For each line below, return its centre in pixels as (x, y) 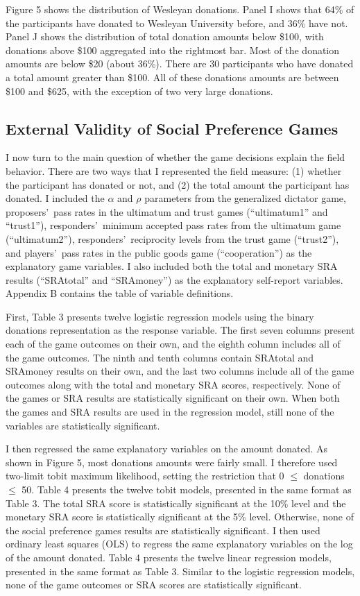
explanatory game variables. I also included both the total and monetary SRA (172, 266)
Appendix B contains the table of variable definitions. (120, 293)
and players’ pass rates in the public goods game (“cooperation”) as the (159, 252)
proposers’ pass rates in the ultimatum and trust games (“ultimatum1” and (167, 211)
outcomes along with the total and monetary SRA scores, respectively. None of (173, 384)
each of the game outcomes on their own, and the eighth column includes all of (173, 344)
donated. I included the (55, 198)
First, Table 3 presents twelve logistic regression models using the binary (160, 316)
